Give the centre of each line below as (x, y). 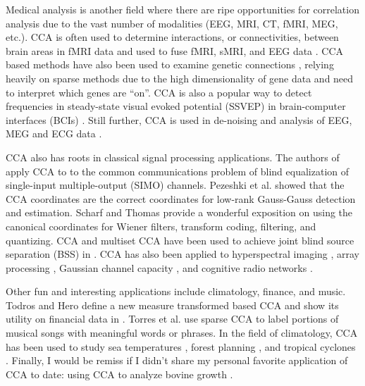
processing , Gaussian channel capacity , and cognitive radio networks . (159, 267)
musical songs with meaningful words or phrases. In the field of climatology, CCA (182, 333)
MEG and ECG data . (54, 133)
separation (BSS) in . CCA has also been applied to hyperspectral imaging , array (183, 254)
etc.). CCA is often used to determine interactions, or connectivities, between (172, 37)
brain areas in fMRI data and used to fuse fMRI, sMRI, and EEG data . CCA (175, 50)
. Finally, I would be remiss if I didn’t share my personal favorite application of (177, 360)
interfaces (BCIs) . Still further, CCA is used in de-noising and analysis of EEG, (179, 119)
